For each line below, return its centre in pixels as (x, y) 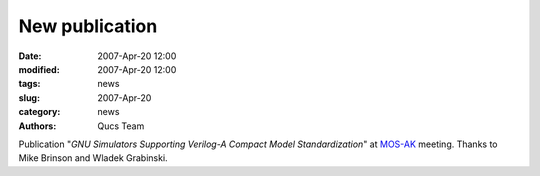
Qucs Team (121, 126)
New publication (88, 26)
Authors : (37, 126)
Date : (30, 56)
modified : (39, 69)
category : (39, 112)
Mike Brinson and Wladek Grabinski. (93, 158)
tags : (29, 84)
